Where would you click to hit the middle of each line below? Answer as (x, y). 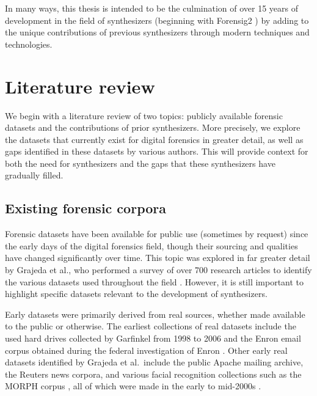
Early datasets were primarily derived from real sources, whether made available (155, 314)
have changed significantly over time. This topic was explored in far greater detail (158, 258)
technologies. (29, 44)
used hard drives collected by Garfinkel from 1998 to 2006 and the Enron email (153, 338)
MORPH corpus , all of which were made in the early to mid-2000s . (133, 386)
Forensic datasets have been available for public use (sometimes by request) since (157, 234)
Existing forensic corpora (86, 208)
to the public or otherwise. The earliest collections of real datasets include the (151, 326)
